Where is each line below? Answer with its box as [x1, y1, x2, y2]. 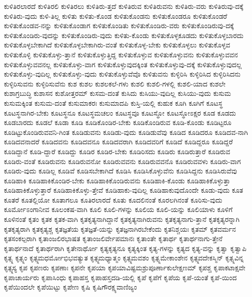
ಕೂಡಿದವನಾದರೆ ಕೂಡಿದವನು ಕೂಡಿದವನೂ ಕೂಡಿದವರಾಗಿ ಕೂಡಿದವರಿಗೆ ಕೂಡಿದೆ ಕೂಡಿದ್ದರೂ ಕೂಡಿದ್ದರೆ [4, 136, 233, 147]
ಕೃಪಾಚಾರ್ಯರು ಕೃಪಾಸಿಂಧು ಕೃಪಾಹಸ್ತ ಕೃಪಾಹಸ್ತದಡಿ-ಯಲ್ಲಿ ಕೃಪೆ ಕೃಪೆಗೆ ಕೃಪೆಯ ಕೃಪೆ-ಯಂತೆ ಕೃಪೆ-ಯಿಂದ [4, 272, 237, 282]
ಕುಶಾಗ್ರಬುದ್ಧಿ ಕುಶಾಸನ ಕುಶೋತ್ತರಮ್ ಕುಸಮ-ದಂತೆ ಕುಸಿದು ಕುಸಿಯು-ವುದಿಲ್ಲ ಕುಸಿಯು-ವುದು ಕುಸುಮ [4, 88, 231, 98]
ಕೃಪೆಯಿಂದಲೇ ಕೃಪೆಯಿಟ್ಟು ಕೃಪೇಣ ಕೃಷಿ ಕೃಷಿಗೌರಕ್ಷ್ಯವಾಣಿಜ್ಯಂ [4, 282, 137, 292]
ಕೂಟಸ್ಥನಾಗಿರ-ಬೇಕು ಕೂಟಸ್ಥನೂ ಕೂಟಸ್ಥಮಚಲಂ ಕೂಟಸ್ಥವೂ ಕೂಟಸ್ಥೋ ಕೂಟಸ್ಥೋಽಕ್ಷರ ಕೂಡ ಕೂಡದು [4, 107, 236, 118]
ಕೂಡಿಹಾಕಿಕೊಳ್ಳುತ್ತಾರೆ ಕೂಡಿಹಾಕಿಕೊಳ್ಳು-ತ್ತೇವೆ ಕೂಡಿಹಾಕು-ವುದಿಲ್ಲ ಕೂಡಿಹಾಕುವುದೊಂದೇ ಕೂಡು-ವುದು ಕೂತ [4, 185, 243, 195]
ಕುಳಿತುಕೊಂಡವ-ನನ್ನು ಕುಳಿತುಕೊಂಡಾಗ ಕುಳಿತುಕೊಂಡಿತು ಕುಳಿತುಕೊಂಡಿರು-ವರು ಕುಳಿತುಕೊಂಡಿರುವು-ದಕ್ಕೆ [4, 20, 234, 31]
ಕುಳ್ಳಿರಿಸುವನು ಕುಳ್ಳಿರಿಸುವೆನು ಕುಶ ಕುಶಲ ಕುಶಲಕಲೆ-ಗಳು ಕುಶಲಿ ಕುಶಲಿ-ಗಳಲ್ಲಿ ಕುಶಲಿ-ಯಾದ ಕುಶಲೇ [4, 78, 226, 88]
